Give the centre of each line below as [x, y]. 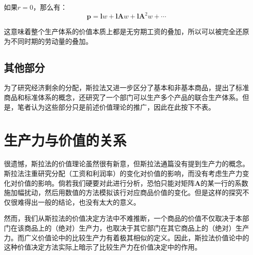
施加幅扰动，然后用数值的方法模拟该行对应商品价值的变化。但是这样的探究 [123, 192]
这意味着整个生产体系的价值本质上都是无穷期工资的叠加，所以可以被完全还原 [126, 31]
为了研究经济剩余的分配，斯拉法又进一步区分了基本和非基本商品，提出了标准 [126, 88]
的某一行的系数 [225, 183]
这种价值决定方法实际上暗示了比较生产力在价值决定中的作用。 [103, 247]
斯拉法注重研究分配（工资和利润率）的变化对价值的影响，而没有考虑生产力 [123, 173]
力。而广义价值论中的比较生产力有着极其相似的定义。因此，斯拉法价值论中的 [126, 237]
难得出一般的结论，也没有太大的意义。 [79, 202]
